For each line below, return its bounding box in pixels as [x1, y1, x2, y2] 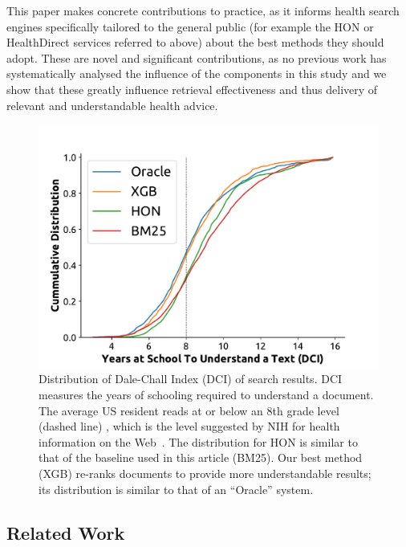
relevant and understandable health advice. [6, 96, 218, 113]
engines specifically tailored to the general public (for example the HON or [6, 18, 374, 35]
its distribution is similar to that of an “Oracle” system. [39, 480, 314, 497]
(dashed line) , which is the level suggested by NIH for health [39, 418, 340, 435]
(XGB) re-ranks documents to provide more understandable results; [39, 464, 371, 481]
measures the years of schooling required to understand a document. [39, 386, 374, 403]
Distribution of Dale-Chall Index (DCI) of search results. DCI [39, 370, 343, 387]
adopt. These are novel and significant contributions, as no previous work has [6, 49, 387, 66]
